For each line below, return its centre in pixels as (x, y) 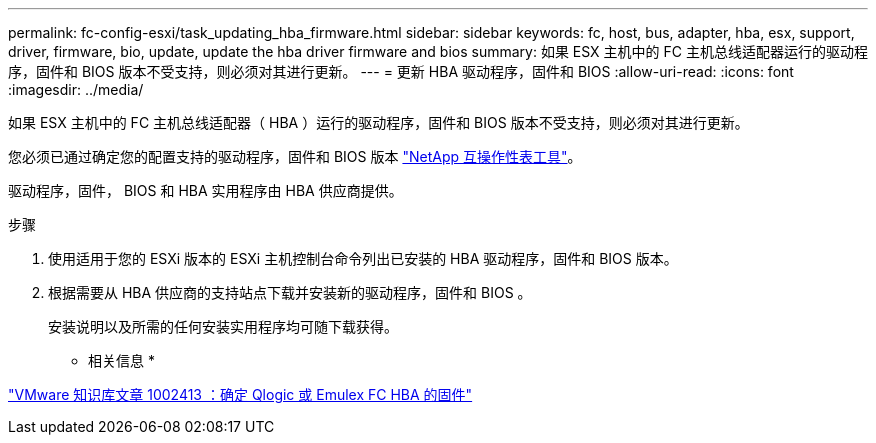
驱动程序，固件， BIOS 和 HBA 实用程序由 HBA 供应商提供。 (205, 190)
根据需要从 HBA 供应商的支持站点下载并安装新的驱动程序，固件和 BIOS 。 (290, 292)
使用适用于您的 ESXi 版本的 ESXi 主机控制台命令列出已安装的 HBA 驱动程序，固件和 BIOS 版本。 (363, 258)
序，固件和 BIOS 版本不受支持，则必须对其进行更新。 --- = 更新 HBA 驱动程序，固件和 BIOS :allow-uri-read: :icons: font (401, 71)
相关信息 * (121, 360)
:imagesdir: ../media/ (76, 89)
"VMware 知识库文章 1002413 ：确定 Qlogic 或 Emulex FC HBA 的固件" (240, 394)
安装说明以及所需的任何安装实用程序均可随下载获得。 (223, 326)
